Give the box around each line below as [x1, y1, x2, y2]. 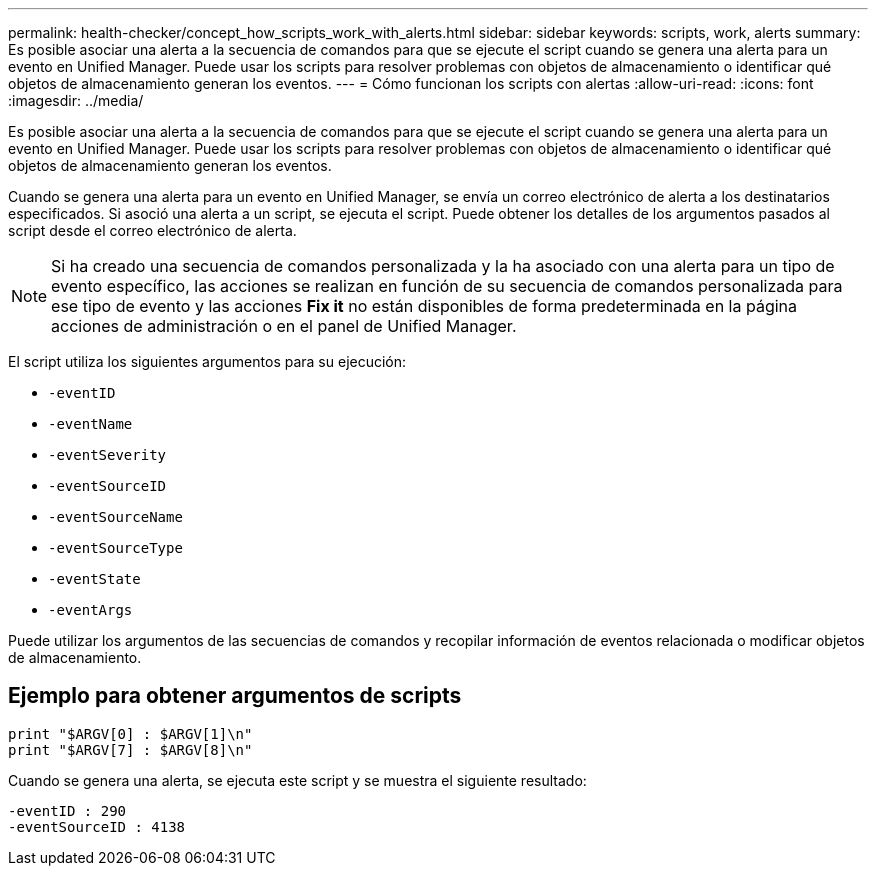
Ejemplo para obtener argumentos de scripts [8, 683, 462, 709]
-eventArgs [48, 602, 133, 618]
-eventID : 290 [8, 802, 127, 819]
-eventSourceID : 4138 [8, 818, 186, 835]
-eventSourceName [48, 509, 183, 525]
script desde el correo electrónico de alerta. [8, 222, 297, 239]
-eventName [48, 416, 133, 432]
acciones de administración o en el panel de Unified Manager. [51, 316, 517, 336]
